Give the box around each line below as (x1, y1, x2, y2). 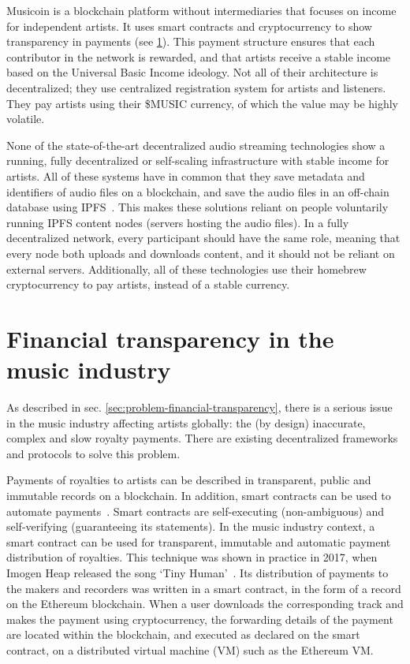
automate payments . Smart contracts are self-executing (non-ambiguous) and (6, 502, 385, 519)
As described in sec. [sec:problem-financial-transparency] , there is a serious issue (6, 399, 393, 415)
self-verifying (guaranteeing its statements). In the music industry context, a (6, 518, 375, 535)
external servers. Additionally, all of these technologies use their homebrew (6, 260, 367, 277)
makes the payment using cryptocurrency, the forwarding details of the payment (6, 610, 393, 627)
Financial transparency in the (6, 322, 334, 354)
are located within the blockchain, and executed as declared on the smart (6, 626, 360, 643)
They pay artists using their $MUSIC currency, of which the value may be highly (6, 95, 399, 111)
